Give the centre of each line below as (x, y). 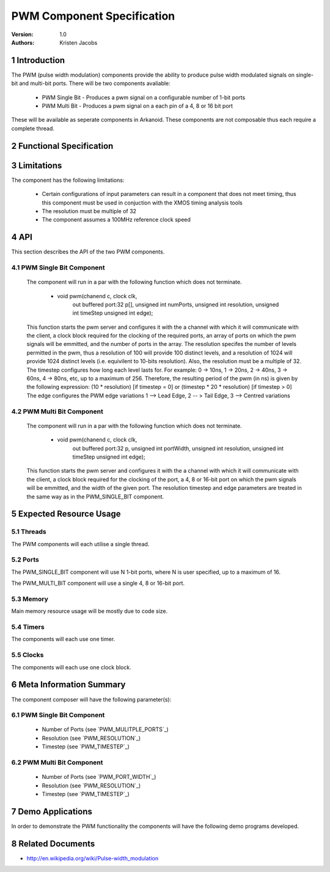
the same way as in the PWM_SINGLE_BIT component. (95, 497)
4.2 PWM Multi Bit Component (57, 412)
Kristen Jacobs (79, 42)
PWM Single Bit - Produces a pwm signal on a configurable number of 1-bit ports (144, 97)
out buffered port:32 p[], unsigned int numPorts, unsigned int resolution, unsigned (176, 304)
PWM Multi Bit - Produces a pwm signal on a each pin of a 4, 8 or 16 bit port (137, 106)
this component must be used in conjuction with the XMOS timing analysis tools (142, 203)
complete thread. (33, 128)
